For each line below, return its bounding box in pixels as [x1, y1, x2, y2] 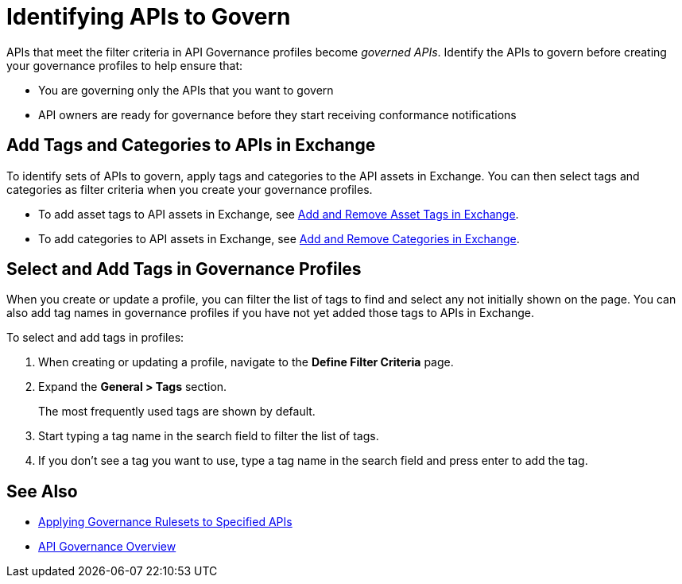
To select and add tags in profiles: [6, 331, 184, 345]
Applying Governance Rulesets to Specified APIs [38, 515, 293, 529]
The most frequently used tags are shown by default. [38, 404, 316, 419]
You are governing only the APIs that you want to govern [38, 83, 334, 97]
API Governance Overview [38, 540, 176, 554]
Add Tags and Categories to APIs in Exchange [6, 135, 376, 156]
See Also [6, 481, 78, 501]
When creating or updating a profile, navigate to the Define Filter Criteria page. [38, 355, 454, 369]
